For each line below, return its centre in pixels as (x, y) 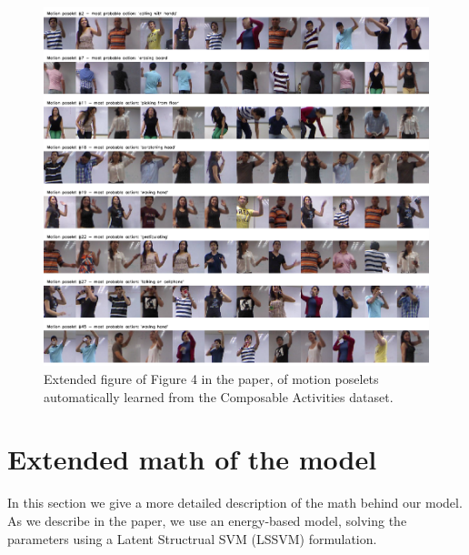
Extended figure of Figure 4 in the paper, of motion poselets (211, 379)
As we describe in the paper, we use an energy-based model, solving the (207, 520)
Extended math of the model (192, 459)
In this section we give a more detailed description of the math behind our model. (235, 503)
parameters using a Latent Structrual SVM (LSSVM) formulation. (192, 538)
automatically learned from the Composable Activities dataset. (219, 396)
